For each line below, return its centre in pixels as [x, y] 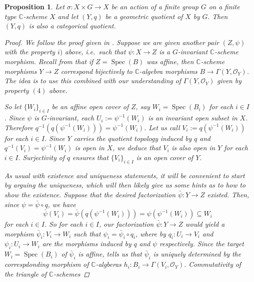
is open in [90, 148]
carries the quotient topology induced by [133, 138]
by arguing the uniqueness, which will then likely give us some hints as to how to [125, 185]
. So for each [64, 224]
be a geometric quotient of [144, 16]
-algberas [109, 264]
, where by [150, 233]
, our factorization [126, 224]
